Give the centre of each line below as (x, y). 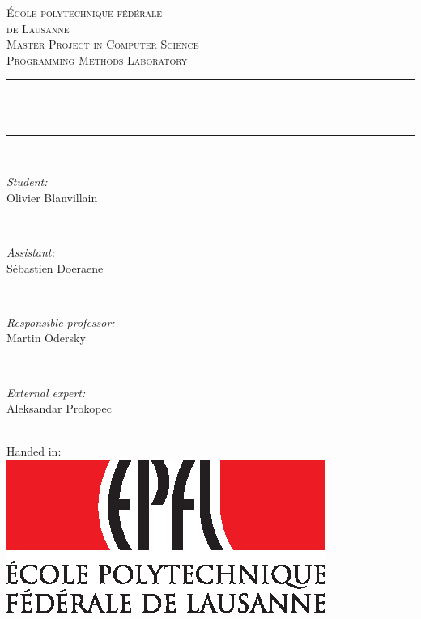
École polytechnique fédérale (85, 12)
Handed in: (34, 451)
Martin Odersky (46, 338)
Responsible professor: (61, 322)
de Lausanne (38, 28)
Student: (27, 182)
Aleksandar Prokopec (59, 408)
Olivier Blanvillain (52, 197)
